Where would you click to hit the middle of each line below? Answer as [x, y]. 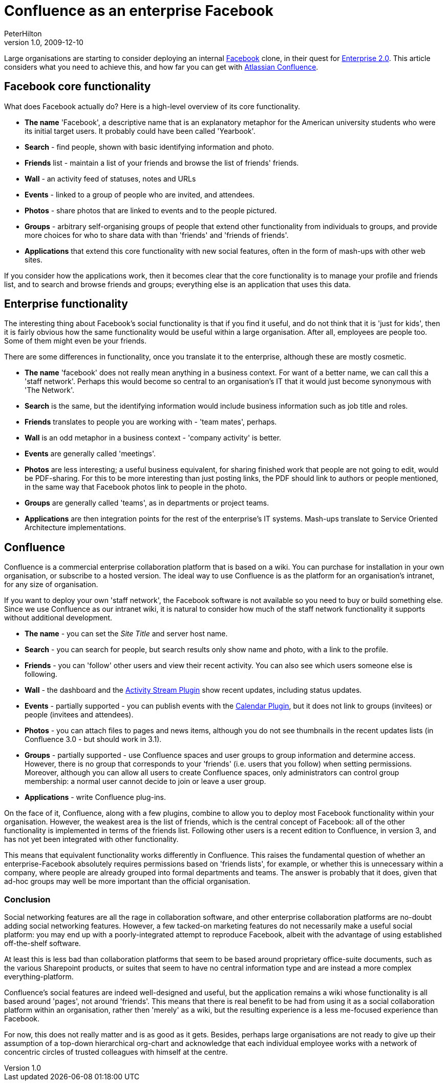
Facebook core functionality [78, 87]
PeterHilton [23, 33]
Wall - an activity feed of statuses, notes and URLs [110, 178]
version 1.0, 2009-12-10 [44, 42]
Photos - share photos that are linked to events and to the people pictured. [151, 210]
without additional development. [58, 618]
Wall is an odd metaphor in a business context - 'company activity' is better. [153, 438]
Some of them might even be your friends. [75, 341]
